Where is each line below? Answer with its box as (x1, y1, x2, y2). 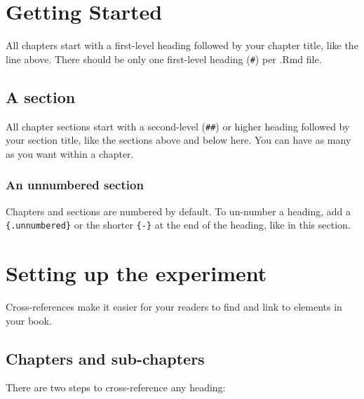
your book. (6, 313, 52, 327)
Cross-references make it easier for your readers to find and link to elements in (6, 299, 342, 314)
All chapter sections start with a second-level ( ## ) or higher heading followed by (6, 119, 350, 133)
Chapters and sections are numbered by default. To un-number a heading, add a (6, 203, 351, 218)
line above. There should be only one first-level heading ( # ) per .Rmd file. (6, 51, 322, 66)
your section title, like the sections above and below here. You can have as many (6, 133, 351, 147)
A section (6, 86, 76, 107)
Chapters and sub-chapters (6, 347, 205, 369)
